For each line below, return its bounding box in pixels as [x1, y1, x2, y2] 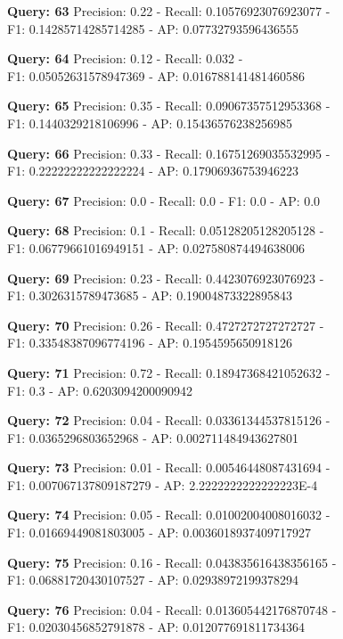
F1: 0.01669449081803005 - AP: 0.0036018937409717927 [7, 523, 312, 542]
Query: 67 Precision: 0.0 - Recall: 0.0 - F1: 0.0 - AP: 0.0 [7, 191, 321, 209]
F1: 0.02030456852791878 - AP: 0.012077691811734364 [7, 618, 306, 636]
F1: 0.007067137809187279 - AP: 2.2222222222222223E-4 [7, 475, 318, 494]
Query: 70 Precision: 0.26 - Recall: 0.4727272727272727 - [7, 315, 324, 334]
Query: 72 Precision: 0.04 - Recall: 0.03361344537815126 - [7, 411, 331, 430]
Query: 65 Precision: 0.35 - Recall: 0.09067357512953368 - [7, 96, 331, 115]
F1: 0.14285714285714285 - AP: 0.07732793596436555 [7, 19, 299, 37]
